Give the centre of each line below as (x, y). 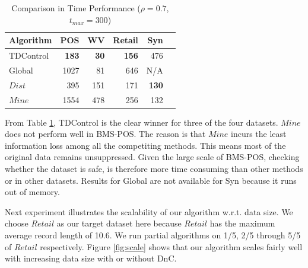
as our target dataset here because (119, 223)
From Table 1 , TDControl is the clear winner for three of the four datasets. (142, 122)
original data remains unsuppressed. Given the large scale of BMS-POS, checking (152, 157)
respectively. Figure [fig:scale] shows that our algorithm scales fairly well (171, 246)
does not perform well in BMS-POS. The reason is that (105, 134)
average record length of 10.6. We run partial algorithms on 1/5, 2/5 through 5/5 (153, 235)
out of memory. (32, 192)
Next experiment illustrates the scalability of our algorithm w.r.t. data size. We (149, 211)
